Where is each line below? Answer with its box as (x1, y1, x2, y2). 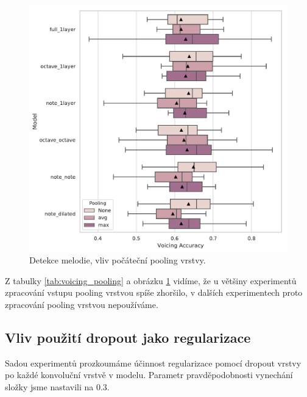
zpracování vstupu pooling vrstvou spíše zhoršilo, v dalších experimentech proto (5, 286, 303, 299)
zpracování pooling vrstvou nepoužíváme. (5, 298, 158, 310)
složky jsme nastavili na (5, 380, 94, 393)
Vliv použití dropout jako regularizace (5, 327, 251, 346)
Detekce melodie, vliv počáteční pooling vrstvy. (29, 254, 206, 266)
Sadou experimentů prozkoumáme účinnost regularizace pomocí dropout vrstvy (5, 356, 302, 369)
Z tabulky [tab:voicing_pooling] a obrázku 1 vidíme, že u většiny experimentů (5, 274, 297, 287)
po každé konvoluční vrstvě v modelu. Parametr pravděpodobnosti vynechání (5, 368, 293, 381)
